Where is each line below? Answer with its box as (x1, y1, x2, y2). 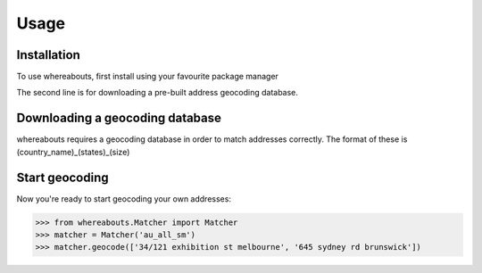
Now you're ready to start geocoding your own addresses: (16, 193, 232, 204)
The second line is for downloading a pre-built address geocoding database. (16, 87, 299, 98)
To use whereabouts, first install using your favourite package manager (16, 71, 278, 82)
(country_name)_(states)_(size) (16, 146, 130, 157)
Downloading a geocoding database (16, 111, 222, 126)
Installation (16, 47, 80, 62)
